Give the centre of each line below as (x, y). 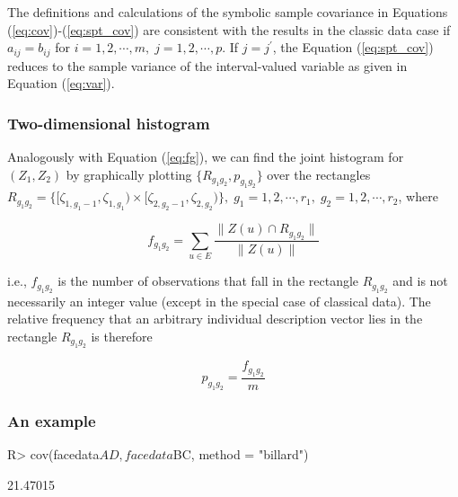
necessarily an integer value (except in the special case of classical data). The (219, 301)
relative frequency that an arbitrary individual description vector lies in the (215, 319)
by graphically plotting (129, 174)
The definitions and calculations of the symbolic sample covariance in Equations (228, 12)
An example (52, 420)
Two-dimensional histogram (109, 123)
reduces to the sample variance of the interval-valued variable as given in (207, 65)
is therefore (122, 336)
